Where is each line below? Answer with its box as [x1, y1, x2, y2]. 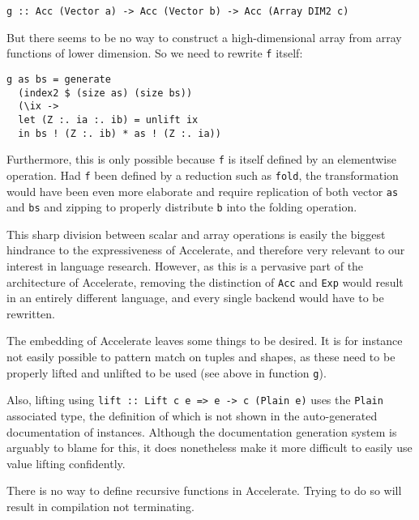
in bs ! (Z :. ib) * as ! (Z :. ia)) [18, 127, 221, 139]
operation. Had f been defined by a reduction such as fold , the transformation [6, 166, 399, 183]
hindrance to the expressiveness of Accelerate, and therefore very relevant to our [6, 241, 405, 258]
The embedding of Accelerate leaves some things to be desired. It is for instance [6, 332, 403, 349]
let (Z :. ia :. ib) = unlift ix [18, 113, 199, 126]
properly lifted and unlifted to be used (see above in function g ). [6, 364, 327, 381]
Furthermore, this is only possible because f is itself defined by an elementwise [6, 151, 396, 168]
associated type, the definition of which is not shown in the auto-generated [6, 407, 378, 424]
